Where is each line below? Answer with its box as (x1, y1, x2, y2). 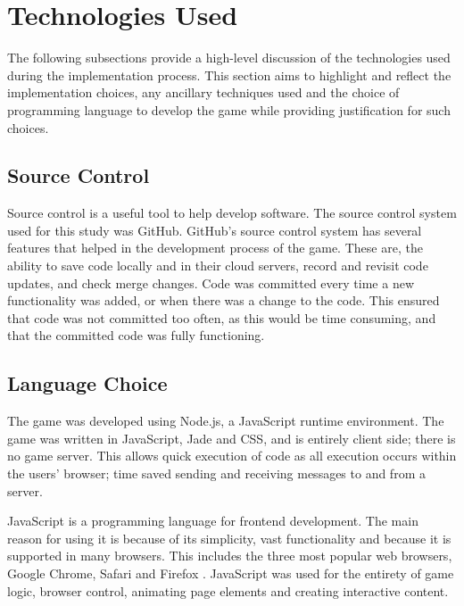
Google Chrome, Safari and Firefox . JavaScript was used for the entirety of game (7, 564, 454, 582)
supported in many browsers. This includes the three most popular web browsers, (7, 546, 452, 565)
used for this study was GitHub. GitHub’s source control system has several (7, 220, 422, 239)
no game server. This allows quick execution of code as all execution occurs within (7, 446, 457, 465)
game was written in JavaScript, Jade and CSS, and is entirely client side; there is (7, 428, 456, 447)
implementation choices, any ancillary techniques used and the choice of (7, 83, 400, 102)
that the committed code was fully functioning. (7, 326, 265, 345)
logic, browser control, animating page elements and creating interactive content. (7, 581, 449, 600)
